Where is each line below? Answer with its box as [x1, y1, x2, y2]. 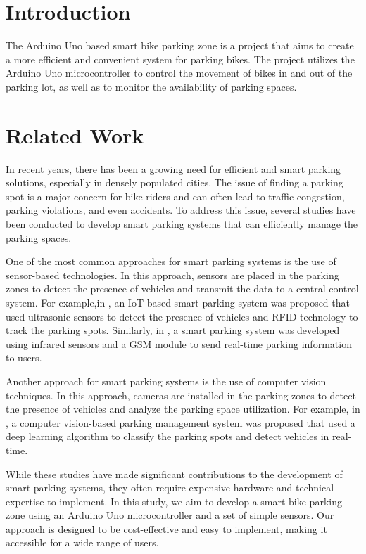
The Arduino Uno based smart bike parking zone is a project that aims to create [6, 38, 354, 53]
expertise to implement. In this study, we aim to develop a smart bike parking [6, 494, 342, 508]
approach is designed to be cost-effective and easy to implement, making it [6, 521, 327, 536]
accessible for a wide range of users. [6, 535, 159, 550]
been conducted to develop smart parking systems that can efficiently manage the [6, 217, 358, 231]
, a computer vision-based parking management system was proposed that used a [6, 415, 355, 430]
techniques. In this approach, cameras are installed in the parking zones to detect [6, 387, 356, 402]
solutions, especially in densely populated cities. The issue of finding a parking [6, 175, 343, 190]
